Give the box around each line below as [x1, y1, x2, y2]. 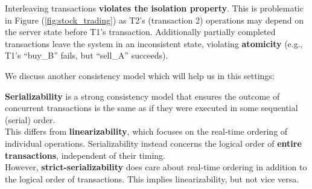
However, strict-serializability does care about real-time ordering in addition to [5, 161, 307, 173]
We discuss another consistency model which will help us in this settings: [5, 69, 275, 82]
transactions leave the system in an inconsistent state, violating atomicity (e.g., [5, 37, 303, 50]
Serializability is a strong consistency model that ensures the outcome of [5, 89, 280, 102]
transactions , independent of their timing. [5, 149, 165, 161]
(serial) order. [5, 113, 56, 126]
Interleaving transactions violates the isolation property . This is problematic [5, 2, 304, 14]
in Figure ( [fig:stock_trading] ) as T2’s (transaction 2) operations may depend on [5, 13, 304, 26]
